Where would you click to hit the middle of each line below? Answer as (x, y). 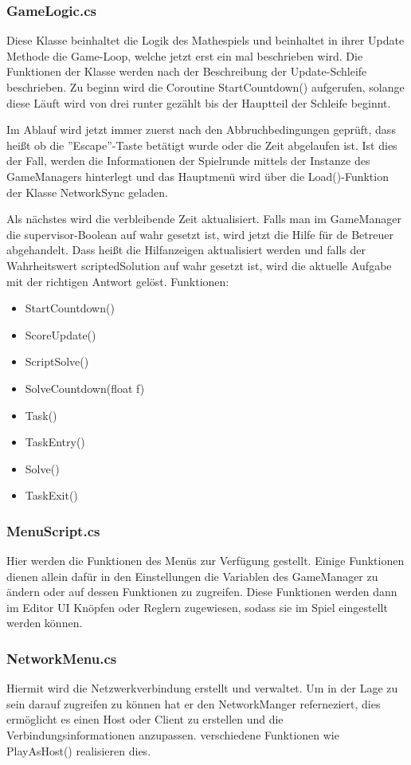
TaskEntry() (55, 442)
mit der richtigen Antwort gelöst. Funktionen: (118, 281)
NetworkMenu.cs (62, 658)
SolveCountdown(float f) (85, 388)
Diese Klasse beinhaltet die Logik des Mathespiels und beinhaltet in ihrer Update (205, 40)
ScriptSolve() (57, 361)
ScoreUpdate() (61, 334)
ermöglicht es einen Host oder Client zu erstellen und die (145, 719)
